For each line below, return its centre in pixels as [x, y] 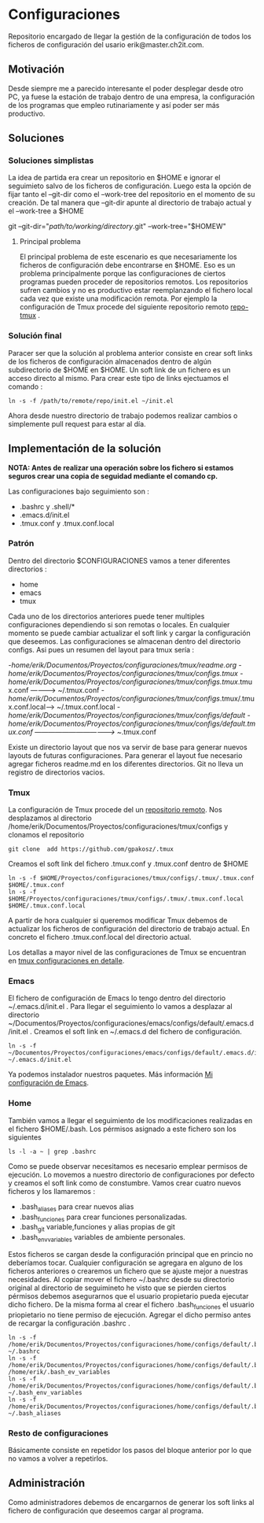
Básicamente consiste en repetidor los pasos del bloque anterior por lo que [130, 1451]
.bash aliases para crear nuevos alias [77, 1207]
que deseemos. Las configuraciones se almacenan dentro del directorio [125, 641]
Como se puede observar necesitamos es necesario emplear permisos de [128, 1166]
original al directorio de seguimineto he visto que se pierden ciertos [117, 1288]
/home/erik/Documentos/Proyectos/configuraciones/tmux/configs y [118, 826]
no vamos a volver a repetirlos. [58, 1458]
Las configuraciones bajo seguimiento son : [79, 491]
